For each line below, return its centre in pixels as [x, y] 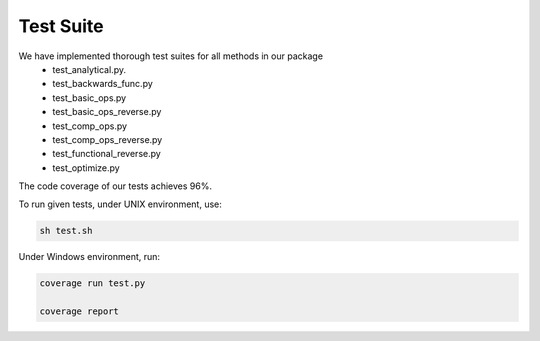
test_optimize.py [86, 167]
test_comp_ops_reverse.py [107, 139]
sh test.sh [66, 231]
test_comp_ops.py [90, 126]
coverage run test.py [92, 283]
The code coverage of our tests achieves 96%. [115, 186]
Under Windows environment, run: [89, 257]
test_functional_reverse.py [107, 154]
